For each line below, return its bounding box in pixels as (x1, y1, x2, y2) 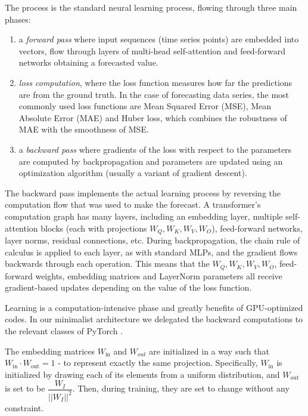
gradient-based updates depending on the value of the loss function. (5, 281, 252, 294)
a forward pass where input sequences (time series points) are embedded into (18, 33, 299, 45)
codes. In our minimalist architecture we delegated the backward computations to (5, 313, 303, 325)
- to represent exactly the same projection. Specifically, (58, 356, 258, 369)
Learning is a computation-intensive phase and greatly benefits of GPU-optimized (5, 301, 303, 313)
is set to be (5, 382, 45, 395)
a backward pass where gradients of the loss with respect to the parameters (18, 143, 292, 155)
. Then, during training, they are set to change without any (72, 382, 290, 395)
